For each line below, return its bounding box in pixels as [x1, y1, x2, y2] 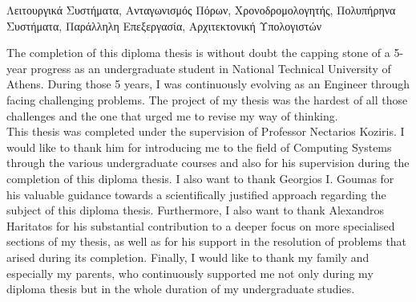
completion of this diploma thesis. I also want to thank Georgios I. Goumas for [6, 169, 394, 186]
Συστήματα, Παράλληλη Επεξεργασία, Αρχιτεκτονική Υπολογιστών [6, 17, 321, 34]
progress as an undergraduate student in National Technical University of [30, 59, 391, 76]
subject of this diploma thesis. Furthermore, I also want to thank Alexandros [6, 202, 385, 218]
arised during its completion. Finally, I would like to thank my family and [6, 248, 370, 265]
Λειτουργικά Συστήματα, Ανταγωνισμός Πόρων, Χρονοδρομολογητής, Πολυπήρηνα [6, 2, 396, 18]
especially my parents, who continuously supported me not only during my [6, 264, 374, 281]
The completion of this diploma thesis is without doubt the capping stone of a [6, 44, 390, 61]
